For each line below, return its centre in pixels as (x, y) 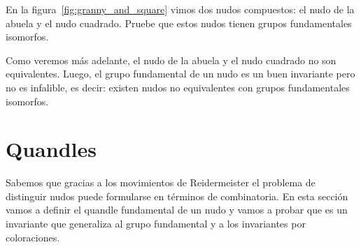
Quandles (51, 149)
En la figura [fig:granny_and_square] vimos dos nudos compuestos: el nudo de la (180, 9)
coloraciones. (33, 237)
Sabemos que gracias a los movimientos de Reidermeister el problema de (161, 182)
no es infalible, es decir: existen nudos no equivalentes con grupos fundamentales (178, 87)
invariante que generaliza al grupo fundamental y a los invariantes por (156, 224)
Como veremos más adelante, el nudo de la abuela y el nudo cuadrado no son (171, 60)
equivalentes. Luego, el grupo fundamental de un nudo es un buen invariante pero (180, 74)
